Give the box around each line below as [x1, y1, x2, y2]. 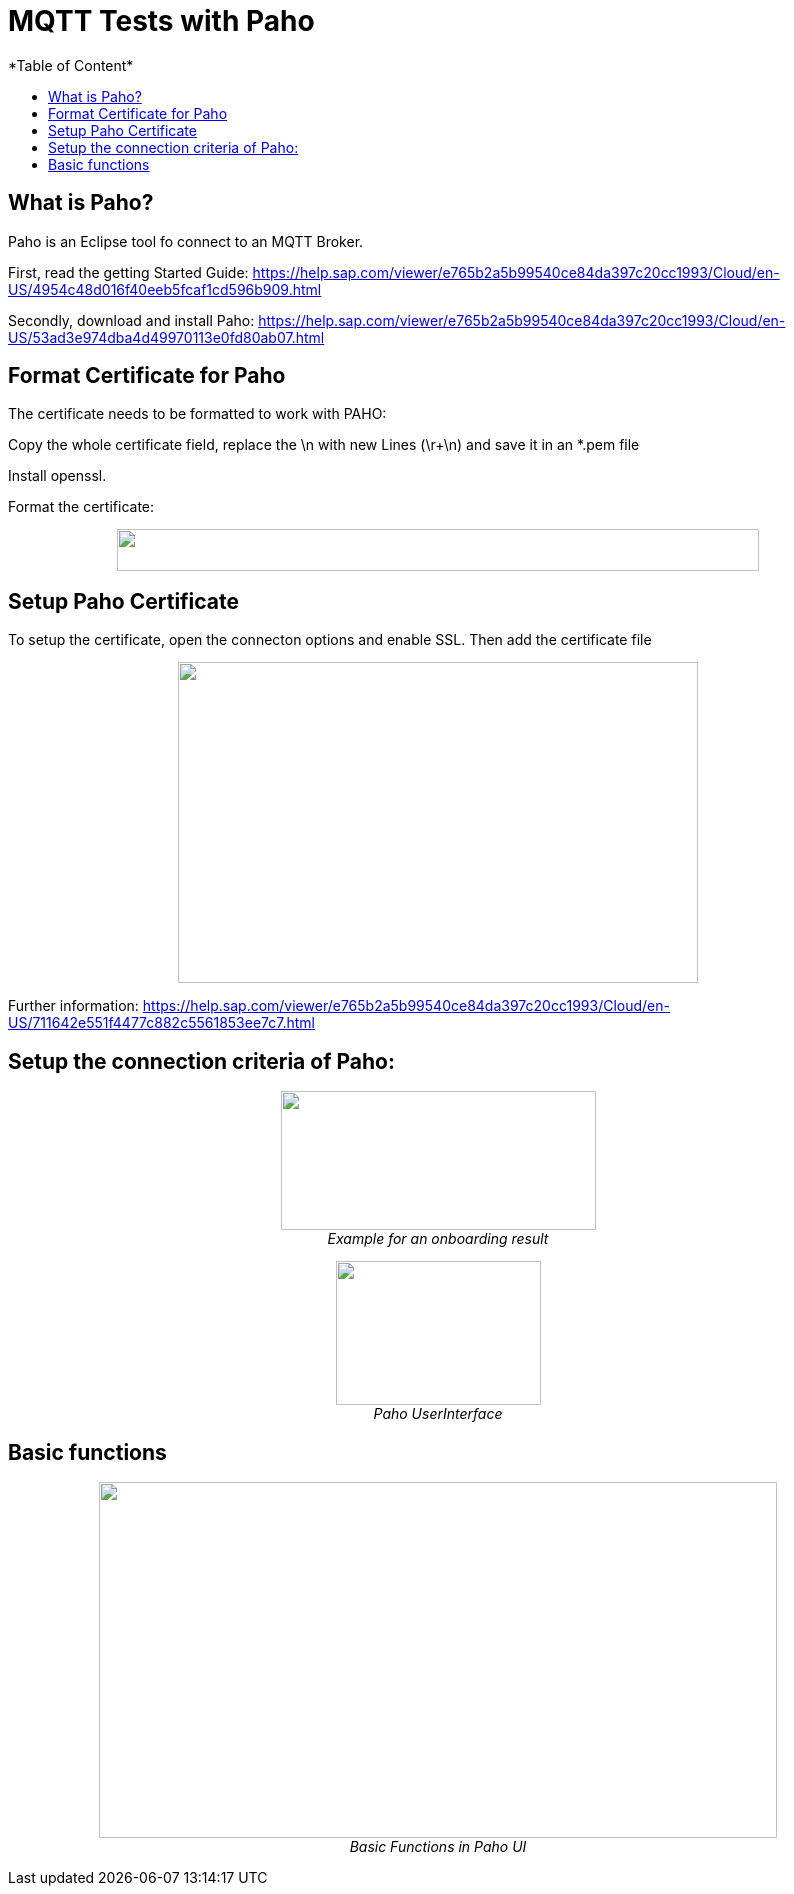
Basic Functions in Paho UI [349, 1837, 527, 1855]
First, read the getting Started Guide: [8, 263, 249, 281]
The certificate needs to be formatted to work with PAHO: [8, 405, 387, 423]
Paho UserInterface [373, 1405, 503, 1423]
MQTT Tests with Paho [8, 4, 315, 38]
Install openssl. [8, 467, 107, 485]
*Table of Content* [8, 56, 134, 74]
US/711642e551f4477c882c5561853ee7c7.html [8, 1014, 316, 1032]
